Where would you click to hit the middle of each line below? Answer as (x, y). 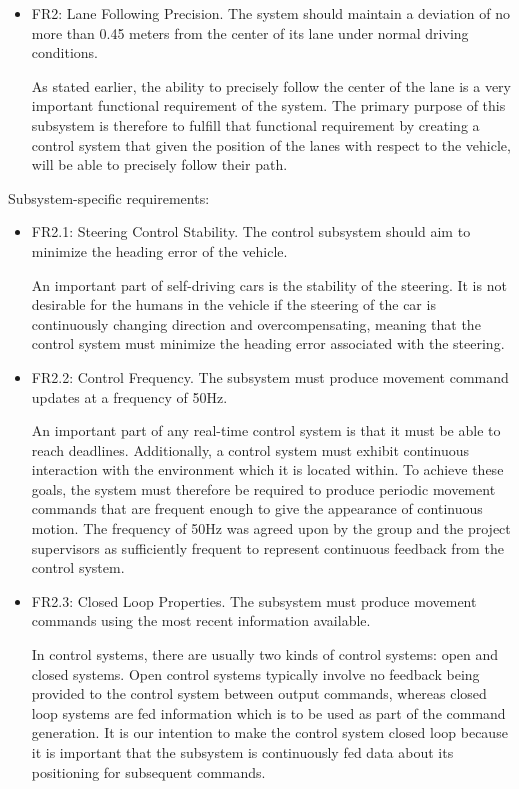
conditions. (65, 52)
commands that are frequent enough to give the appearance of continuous (257, 508)
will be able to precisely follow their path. (159, 164)
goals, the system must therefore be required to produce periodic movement (263, 488)
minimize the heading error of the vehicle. (159, 250)
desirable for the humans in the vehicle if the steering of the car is (233, 304)
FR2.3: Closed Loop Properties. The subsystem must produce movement (254, 600)
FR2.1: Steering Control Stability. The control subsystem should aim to (251, 231)
